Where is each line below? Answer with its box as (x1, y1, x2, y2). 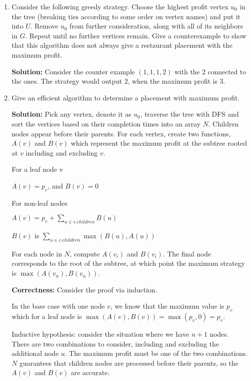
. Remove (30, 21, 59, 31)
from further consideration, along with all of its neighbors (69, 21, 243, 31)
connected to (208, 66, 246, 76)
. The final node (163, 248, 211, 258)
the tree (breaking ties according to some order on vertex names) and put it (11, 11, 241, 21)
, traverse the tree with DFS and (140, 109, 239, 119)
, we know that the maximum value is (110, 301, 224, 311)
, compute (69, 248, 100, 258)
